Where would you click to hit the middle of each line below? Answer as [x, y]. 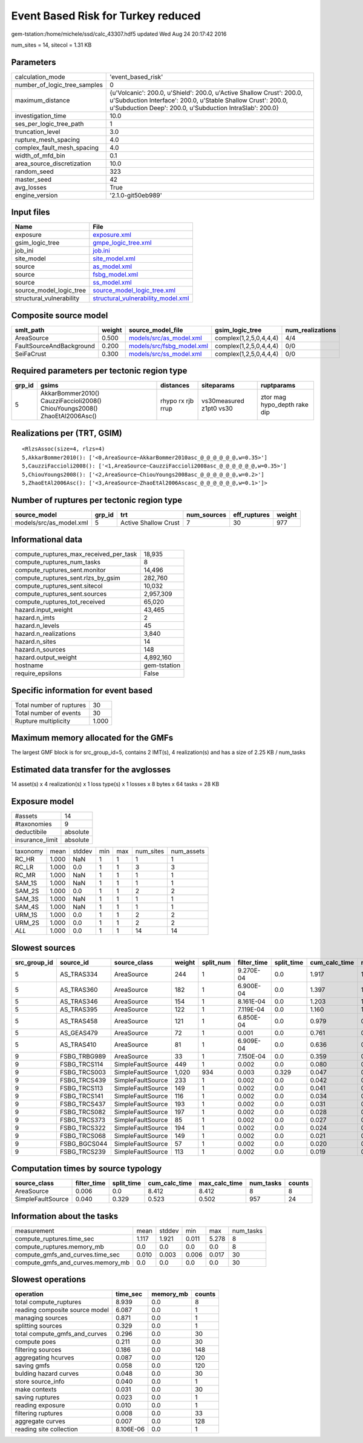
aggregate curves [40, 1421]
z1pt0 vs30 [217, 409]
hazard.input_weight [44, 610]
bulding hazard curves [47, 1373]
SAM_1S [26, 883]
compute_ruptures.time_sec [54, 1238]
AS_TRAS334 [79, 974]
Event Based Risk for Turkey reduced [106, 16]
